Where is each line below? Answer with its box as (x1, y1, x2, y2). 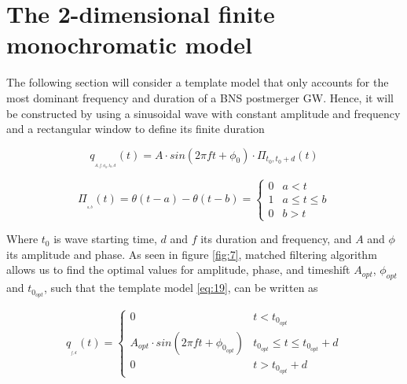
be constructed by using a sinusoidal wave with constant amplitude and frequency (6, 105, 401, 121)
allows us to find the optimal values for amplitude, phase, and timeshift (6, 261, 350, 278)
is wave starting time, (53, 231, 157, 247)
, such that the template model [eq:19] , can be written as (44, 279, 318, 296)
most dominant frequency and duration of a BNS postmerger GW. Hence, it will (6, 89, 394, 105)
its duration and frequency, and (200, 231, 352, 247)
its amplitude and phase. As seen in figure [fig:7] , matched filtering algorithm (6, 246, 377, 262)
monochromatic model (6, 28, 252, 61)
